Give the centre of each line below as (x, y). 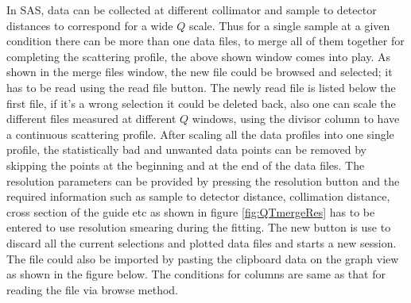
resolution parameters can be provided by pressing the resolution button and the (203, 180)
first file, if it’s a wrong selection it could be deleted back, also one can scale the (201, 103)
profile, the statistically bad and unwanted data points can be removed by (186, 150)
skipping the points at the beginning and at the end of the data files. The (186, 165)
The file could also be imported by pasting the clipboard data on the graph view (203, 258)
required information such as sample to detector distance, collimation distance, (198, 196)
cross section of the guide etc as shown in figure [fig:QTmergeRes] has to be (191, 211)
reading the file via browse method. (92, 289)
